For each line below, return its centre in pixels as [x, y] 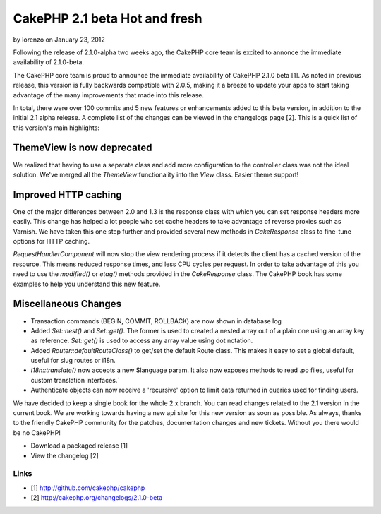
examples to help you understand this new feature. [87, 284]
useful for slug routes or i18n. [73, 361]
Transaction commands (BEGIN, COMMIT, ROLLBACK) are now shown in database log [156, 321]
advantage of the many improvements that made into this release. [109, 95]
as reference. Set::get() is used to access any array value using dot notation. [142, 341]
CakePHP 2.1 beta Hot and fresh [108, 18]
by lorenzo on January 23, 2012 [59, 40]
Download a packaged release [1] [79, 446]
